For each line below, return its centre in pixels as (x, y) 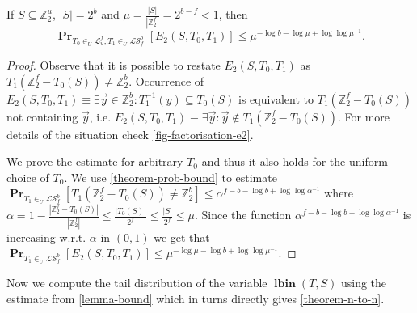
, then (233, 14)
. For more (364, 116)
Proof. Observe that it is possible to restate (114, 64)
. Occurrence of (166, 80)
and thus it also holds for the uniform (295, 161)
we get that (182, 237)
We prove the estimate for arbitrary (95, 161)
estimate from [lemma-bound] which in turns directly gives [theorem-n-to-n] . (196, 298)
